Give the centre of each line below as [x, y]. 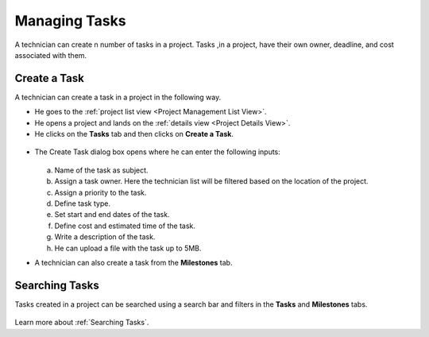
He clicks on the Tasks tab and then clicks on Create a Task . [134, 134]
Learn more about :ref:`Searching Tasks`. [82, 323]
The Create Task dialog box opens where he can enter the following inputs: [158, 152]
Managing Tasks [70, 21]
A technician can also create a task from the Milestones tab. [133, 262]
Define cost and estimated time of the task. [125, 226]
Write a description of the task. [105, 237]
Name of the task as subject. [101, 170]
